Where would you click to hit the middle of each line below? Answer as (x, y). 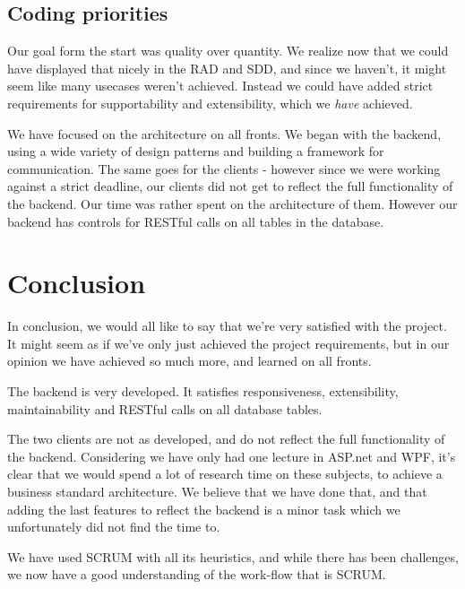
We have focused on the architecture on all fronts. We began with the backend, (224, 133)
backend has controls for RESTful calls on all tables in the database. (196, 221)
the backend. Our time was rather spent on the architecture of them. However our (232, 203)
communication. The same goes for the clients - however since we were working (224, 168)
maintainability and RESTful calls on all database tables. (165, 408)
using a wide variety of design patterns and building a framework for (196, 151)
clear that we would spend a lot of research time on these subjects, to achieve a (225, 474)
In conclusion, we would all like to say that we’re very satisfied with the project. (227, 326)
